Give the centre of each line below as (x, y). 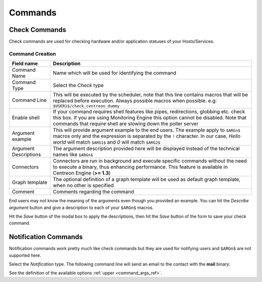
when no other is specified (83, 185)
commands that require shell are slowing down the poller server (126, 124)
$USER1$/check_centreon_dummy (86, 106)
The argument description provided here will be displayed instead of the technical (146, 148)
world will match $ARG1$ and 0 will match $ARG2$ (106, 142)
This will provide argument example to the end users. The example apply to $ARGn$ (147, 130)
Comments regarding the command (93, 192)
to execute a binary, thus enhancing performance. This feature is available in (140, 167)
